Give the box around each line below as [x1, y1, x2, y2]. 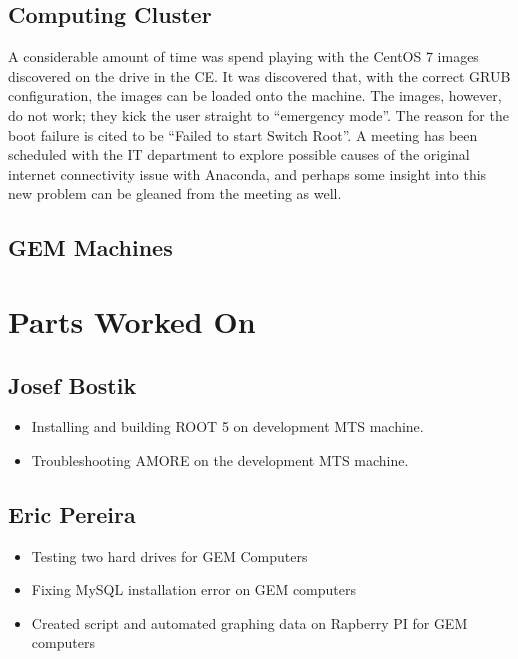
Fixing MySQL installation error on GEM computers [31, 579, 357, 600]
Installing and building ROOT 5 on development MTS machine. [31, 416, 424, 437]
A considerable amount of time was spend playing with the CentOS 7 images [8, 46, 479, 67]
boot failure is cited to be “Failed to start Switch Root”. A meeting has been [8, 124, 478, 145]
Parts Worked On [8, 300, 256, 341]
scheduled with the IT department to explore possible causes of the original [8, 144, 470, 165]
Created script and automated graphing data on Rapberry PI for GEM [31, 612, 468, 633]
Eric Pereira [8, 498, 136, 529]
